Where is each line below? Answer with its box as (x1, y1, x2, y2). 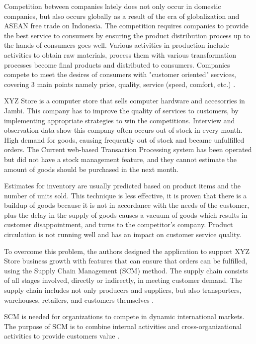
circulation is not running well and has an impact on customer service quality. (4, 229, 242, 240)
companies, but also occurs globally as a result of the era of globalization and (4, 10, 240, 21)
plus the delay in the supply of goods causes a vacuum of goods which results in (4, 209, 248, 220)
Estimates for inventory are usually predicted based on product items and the (4, 180, 241, 191)
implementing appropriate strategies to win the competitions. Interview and (4, 115, 235, 125)
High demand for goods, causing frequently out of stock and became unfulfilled (4, 134, 245, 145)
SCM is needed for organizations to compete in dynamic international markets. (4, 311, 245, 322)
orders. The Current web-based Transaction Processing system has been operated (4, 144, 252, 155)
